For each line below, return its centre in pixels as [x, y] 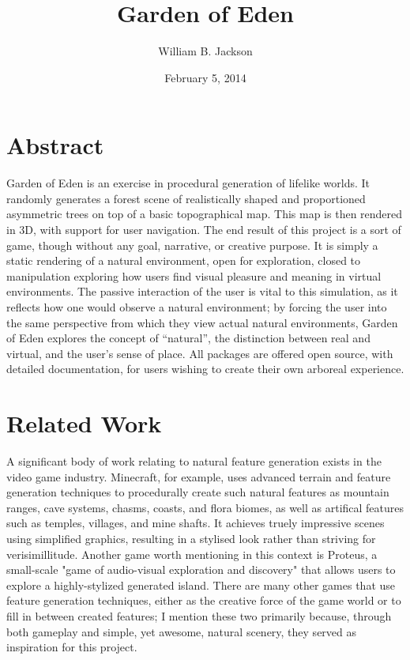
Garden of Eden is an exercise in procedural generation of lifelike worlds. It [188, 183]
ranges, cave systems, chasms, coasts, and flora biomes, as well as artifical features [205, 507]
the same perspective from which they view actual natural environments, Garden [202, 322]
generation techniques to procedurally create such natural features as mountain [198, 492]
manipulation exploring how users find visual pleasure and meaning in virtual [194, 275]
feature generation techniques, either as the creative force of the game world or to [204, 600]
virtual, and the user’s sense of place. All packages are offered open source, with [200, 353]
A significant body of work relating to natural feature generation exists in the [194, 461]
